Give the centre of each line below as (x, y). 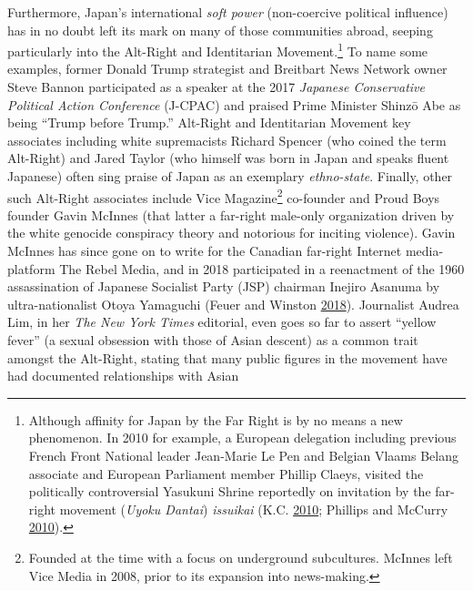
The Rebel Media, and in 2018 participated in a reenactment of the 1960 (262, 268)
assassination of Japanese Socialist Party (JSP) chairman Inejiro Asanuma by (224, 286)
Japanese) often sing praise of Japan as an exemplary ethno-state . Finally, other (230, 176)
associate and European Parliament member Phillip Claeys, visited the (226, 473)
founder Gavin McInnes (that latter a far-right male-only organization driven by (231, 214)
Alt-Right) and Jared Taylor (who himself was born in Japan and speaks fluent (228, 158)
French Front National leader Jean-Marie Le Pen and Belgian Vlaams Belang (243, 455)
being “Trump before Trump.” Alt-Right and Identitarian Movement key (209, 122)
